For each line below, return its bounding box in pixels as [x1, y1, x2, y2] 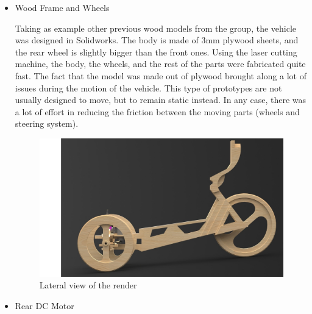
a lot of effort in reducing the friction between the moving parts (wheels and [15, 105, 300, 118]
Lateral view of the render [39, 279, 137, 291]
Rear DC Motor [15, 299, 74, 312]
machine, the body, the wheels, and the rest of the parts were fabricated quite [15, 57, 306, 70]
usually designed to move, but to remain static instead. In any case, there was [15, 93, 307, 106]
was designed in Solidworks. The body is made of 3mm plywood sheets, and [15, 34, 299, 46]
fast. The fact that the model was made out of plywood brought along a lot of [15, 69, 307, 82]
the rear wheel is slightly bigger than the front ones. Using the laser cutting [15, 45, 297, 58]
